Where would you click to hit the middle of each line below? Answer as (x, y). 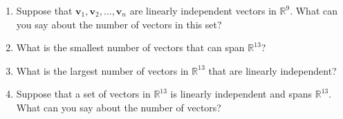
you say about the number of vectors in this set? (119, 24)
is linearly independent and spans (241, 94)
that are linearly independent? (272, 70)
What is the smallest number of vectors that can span (130, 47)
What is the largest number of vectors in (102, 70)
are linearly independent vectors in (203, 10)
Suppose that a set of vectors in (83, 94)
